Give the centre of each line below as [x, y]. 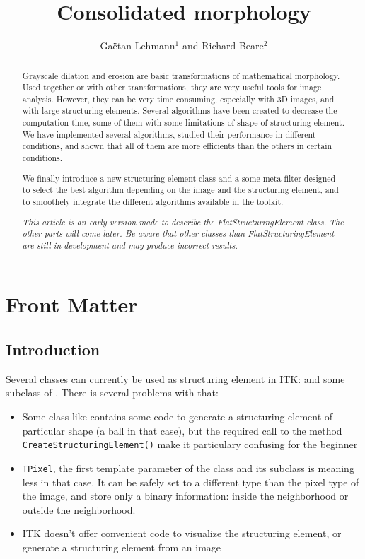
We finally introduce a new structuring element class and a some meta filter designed [179, 178]
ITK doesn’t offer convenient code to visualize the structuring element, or [182, 533]
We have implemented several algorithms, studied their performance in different [169, 134]
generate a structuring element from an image [122, 547]
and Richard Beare [223, 46]
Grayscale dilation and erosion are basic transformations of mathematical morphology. [181, 75]
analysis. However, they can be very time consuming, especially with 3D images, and [178, 99]
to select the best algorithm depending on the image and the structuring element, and [180, 190]
